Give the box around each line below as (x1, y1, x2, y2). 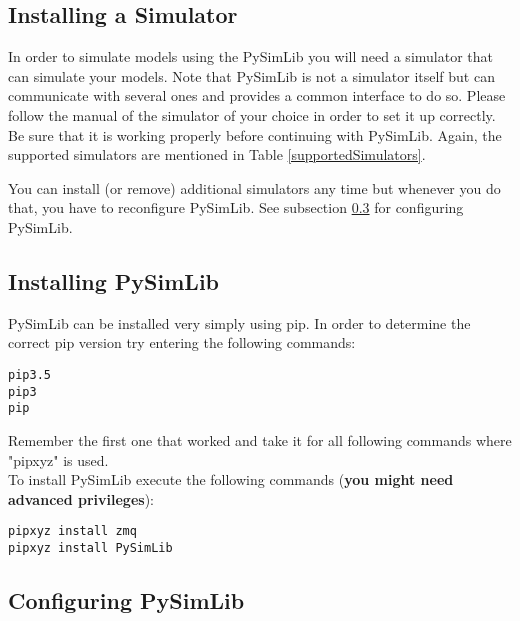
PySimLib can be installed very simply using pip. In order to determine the (8, 312, 471, 333)
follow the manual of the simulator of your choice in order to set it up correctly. (8, 104, 496, 125)
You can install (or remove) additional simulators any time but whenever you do (8, 177, 501, 198)
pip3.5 (8, 367, 51, 382)
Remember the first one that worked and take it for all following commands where (8, 429, 512, 450)
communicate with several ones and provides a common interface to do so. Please (8, 85, 506, 106)
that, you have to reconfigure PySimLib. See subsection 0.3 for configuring (8, 197, 464, 218)
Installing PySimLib (8, 265, 220, 296)
